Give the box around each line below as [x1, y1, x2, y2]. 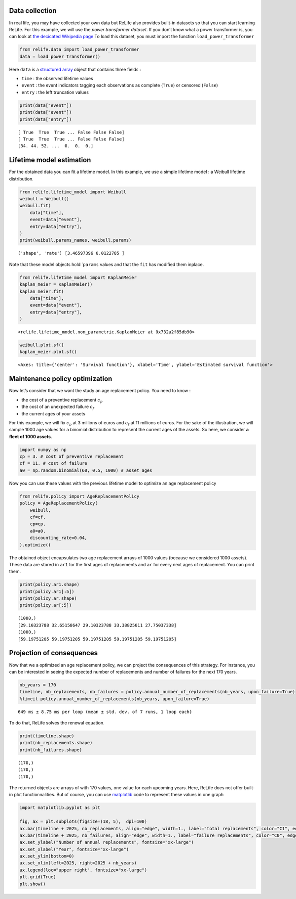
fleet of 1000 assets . [9, 433, 52, 440]
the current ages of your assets [21, 410, 86, 416]
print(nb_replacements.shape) [19, 740, 93, 746]
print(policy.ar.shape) [19, 596, 77, 601]
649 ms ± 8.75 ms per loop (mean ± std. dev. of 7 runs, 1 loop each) [18, 709, 192, 715]
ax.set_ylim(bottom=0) [19, 854, 74, 859]
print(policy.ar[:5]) [19, 602, 72, 608]
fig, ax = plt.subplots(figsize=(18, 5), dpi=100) [19, 819, 148, 824]
